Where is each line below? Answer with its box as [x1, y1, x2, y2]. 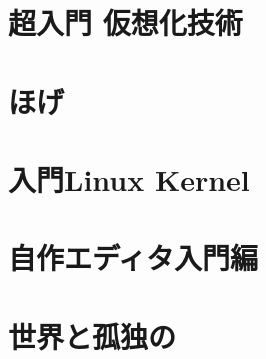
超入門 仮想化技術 [8, 2, 243, 43]
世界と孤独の [8, 315, 177, 356]
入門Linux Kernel [8, 158, 250, 199]
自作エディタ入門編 [8, 237, 259, 278]
